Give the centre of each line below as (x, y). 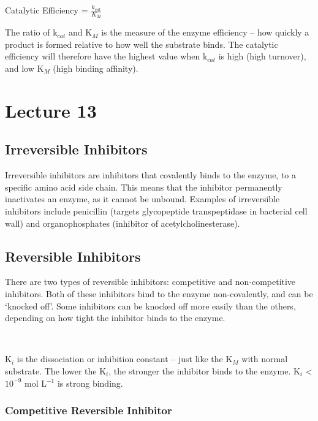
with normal (265, 359)
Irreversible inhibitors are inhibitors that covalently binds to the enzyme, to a (151, 175)
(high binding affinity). (96, 68)
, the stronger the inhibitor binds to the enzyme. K (204, 370)
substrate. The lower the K (56, 370)
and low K (25, 68)
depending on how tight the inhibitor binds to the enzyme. (115, 318)
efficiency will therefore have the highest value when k (106, 56)
